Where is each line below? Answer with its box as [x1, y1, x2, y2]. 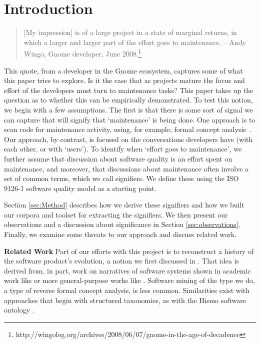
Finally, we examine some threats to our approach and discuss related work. [4, 229, 237, 239]
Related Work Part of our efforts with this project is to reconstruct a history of [4, 245, 254, 256]
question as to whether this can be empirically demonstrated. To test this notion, [4, 94, 253, 105]
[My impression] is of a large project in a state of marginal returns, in [23, 27, 237, 37]
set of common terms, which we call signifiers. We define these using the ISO [4, 173, 239, 183]
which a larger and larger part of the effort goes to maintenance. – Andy [23, 36, 246, 47]
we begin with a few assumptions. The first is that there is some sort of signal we [4, 104, 253, 114]
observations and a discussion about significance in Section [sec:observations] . [4, 219, 240, 229]
